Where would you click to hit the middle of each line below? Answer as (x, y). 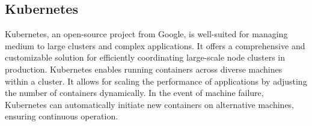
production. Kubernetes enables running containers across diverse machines (144, 69)
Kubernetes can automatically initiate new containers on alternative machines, (150, 104)
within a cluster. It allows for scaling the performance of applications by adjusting (156, 81)
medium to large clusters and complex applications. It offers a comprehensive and (155, 45)
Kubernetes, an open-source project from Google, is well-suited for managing (146, 34)
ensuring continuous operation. (62, 116)
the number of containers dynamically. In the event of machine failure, (134, 93)
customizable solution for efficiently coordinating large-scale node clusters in (145, 57)
